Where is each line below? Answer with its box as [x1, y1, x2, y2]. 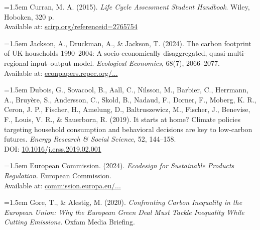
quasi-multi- [209, 48, 246, 58]
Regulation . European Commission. [4, 170, 112, 180]
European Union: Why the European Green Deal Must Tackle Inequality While [4, 206, 244, 217]
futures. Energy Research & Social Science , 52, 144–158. [4, 134, 176, 144]
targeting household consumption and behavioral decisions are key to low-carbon [4, 124, 252, 134]
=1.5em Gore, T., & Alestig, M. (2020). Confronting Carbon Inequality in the [4, 197, 242, 207]
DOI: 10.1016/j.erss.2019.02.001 [4, 143, 101, 154]
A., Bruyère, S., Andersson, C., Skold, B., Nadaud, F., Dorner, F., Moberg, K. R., [4, 94, 256, 104]
